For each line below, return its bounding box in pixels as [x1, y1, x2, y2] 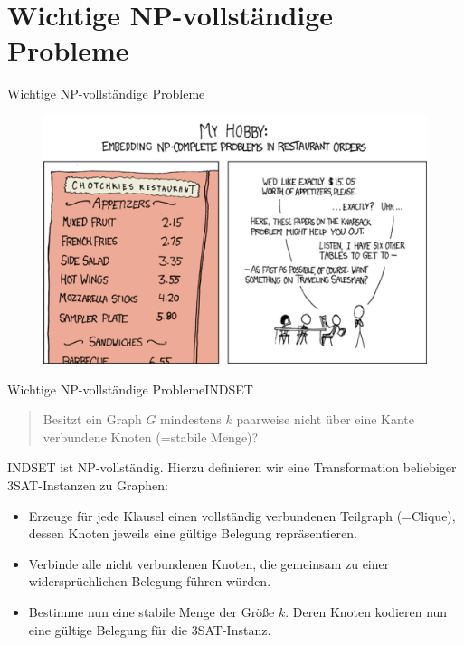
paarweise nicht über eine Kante [236, 410, 415, 429]
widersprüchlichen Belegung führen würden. [28, 572, 271, 591]
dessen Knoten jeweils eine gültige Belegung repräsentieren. [28, 524, 357, 543]
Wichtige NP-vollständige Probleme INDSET [7, 379, 253, 398]
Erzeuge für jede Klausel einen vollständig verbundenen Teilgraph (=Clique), [28, 506, 456, 525]
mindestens [160, 410, 222, 429]
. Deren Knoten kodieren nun [285, 602, 448, 621]
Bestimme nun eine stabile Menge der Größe [28, 602, 275, 621]
